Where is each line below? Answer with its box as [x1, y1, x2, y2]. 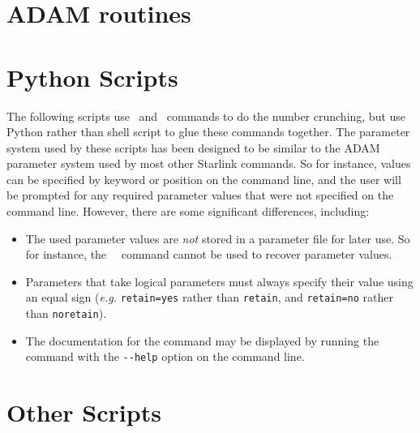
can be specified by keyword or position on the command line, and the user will [6, 170, 401, 187]
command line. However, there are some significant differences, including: [6, 203, 370, 220]
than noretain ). [25, 305, 107, 322]
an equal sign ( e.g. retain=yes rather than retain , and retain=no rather [25, 289, 393, 306]
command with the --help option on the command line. [25, 348, 305, 365]
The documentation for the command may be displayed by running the [25, 332, 379, 349]
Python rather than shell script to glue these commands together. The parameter [6, 123, 410, 140]
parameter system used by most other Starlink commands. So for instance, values [6, 155, 411, 172]
